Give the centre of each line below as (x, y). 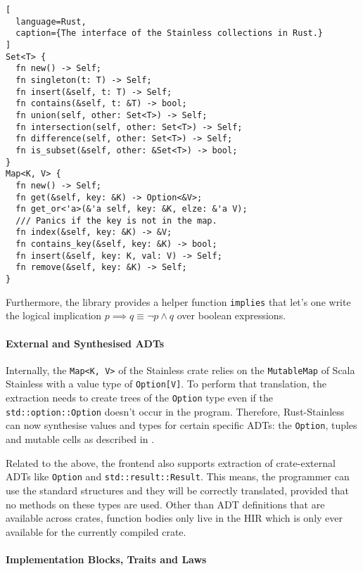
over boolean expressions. (231, 315)
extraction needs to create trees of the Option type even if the (139, 398)
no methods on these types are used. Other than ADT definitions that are (165, 504)
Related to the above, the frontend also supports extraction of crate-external (171, 462)
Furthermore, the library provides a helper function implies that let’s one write (178, 301)
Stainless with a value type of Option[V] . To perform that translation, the (166, 384)
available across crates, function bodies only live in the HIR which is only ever (174, 518)
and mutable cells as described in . (80, 439)
